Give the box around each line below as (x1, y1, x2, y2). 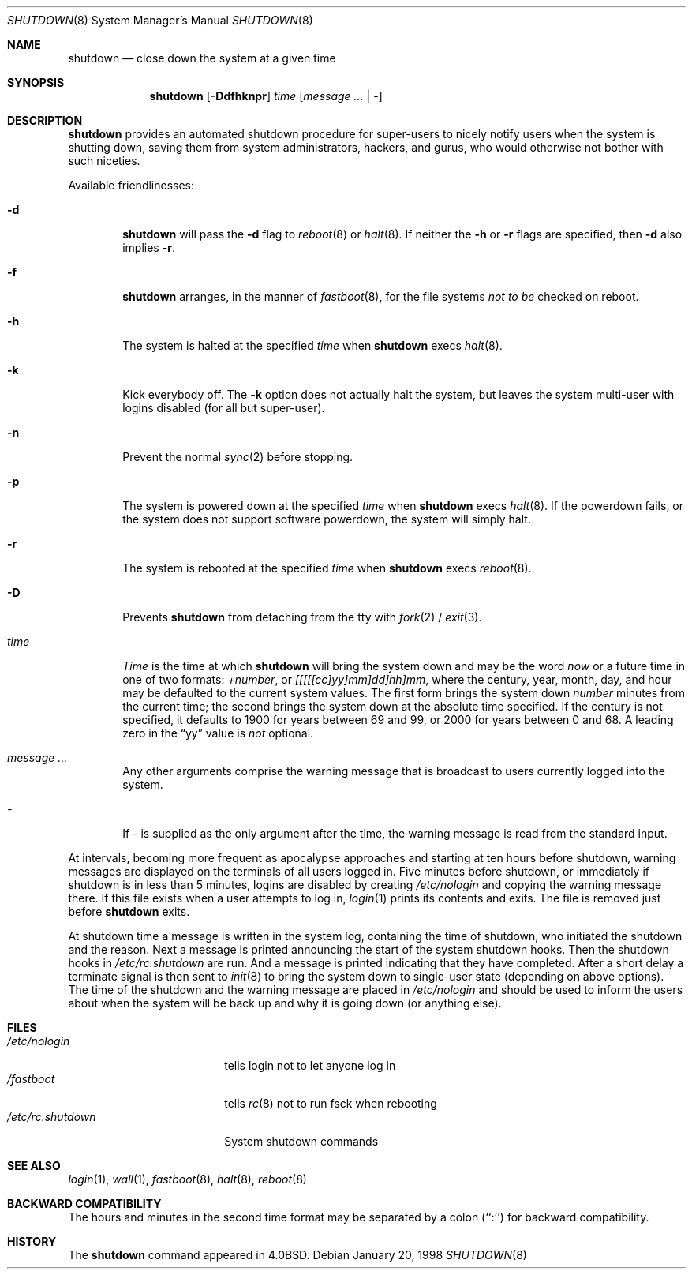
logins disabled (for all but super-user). (122, 401, 325, 414)
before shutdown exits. (68, 905, 190, 918)
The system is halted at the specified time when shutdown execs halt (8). (122, 339, 503, 352)
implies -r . (122, 241, 175, 254)
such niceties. (68, 154, 140, 167)
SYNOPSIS (7, 76, 65, 89)
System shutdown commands (224, 1134, 379, 1148)
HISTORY (7, 1235, 57, 1248)
